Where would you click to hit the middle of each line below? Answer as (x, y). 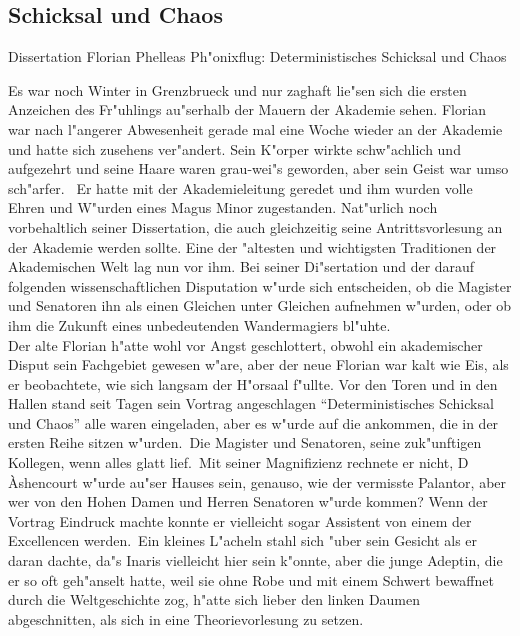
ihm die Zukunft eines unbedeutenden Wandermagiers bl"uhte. (199, 324)
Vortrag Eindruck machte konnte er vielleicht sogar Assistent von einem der (240, 520)
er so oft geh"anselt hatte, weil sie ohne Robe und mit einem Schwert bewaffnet (251, 579)
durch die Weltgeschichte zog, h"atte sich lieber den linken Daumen (214, 599)
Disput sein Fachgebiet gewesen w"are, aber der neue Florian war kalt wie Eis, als (258, 364)
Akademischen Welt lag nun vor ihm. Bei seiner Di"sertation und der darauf (241, 266)
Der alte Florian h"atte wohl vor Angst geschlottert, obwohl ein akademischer (245, 344)
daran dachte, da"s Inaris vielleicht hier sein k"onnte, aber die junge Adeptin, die (255, 560)
